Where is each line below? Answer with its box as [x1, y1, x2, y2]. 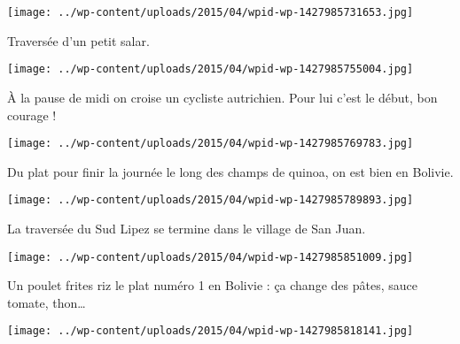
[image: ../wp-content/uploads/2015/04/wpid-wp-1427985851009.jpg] [7, 250, 414, 264]
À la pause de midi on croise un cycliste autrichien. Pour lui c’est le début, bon [7, 88, 438, 106]
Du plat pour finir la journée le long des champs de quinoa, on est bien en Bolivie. [7, 162, 454, 180]
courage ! [7, 105, 57, 124]
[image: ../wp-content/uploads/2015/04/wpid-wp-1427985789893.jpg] [7, 194, 414, 207]
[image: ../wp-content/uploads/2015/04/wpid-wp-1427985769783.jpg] [7, 137, 414, 150]
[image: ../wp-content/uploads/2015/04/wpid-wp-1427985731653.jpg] [7, 6, 414, 19]
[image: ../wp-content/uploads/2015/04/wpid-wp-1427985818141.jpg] [7, 325, 414, 338]
